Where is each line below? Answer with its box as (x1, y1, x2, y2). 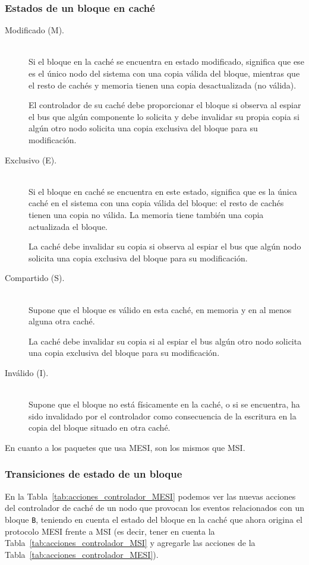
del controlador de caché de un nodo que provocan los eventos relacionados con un (5, 501, 304, 514)
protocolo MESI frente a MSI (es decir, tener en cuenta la (5, 525, 215, 537)
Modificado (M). (5, 24, 64, 36)
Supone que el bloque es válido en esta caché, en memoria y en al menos (29, 303, 292, 315)
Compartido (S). (5, 272, 65, 284)
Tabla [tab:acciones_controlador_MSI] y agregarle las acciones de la (5, 536, 256, 549)
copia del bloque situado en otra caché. (29, 421, 171, 434)
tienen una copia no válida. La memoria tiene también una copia (29, 208, 264, 220)
